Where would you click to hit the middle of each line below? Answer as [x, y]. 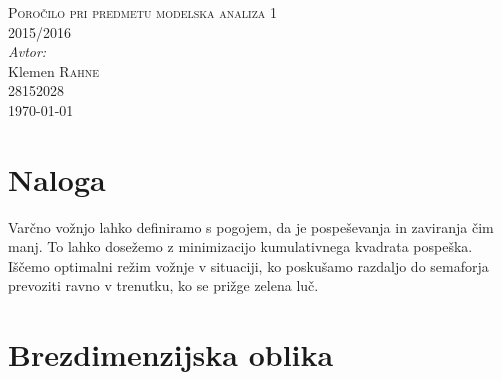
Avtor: [27, 51]
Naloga [57, 178]
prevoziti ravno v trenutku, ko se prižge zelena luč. [163, 285]
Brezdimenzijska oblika [171, 354]
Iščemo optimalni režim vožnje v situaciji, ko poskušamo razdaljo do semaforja [248, 265]
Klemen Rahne [53, 70]
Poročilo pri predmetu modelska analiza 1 [142, 12]
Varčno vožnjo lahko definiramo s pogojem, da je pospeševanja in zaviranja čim [251, 226]
